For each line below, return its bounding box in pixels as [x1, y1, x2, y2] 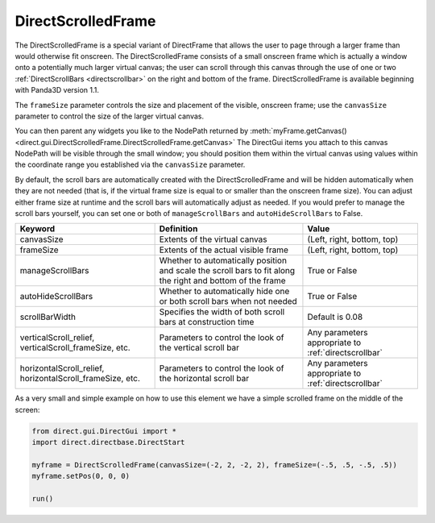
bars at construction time [159, 317, 255, 328]
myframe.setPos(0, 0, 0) [31, 471, 130, 481]
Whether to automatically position [159, 255, 288, 266]
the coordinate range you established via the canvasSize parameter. [14, 160, 246, 169]
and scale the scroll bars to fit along [159, 265, 296, 276]
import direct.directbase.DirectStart [31, 438, 185, 447]
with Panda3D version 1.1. [14, 85, 100, 95]
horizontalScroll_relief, [19, 363, 105, 374]
